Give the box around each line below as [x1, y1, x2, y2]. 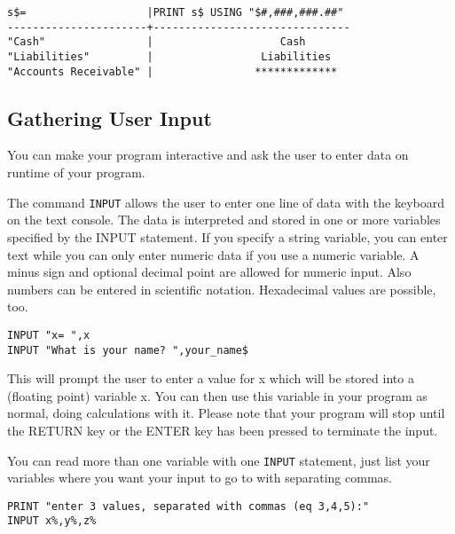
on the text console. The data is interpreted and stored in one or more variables [7, 210, 441, 229]
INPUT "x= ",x [7, 328, 90, 342]
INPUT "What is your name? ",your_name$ [7, 343, 249, 357]
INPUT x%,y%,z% [7, 514, 97, 528]
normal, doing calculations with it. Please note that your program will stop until [7, 404, 445, 422]
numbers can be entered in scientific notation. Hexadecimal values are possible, [7, 279, 436, 298]
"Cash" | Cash [7, 35, 306, 49]
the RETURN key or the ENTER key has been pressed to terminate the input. [7, 420, 438, 439]
